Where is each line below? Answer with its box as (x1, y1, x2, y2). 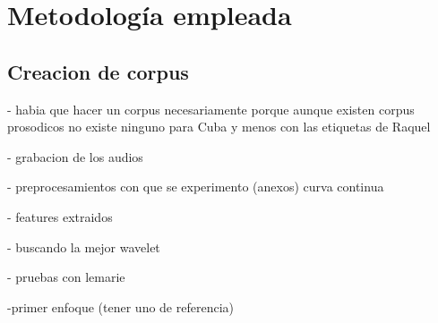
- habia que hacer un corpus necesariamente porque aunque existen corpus (7, 99, 415, 118)
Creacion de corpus (7, 57, 189, 85)
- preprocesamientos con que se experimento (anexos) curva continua (7, 177, 384, 196)
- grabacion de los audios (7, 147, 143, 166)
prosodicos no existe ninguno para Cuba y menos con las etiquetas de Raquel (7, 117, 431, 136)
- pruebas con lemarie (7, 268, 125, 286)
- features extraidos (7, 207, 113, 225)
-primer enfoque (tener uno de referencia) (7, 297, 234, 316)
